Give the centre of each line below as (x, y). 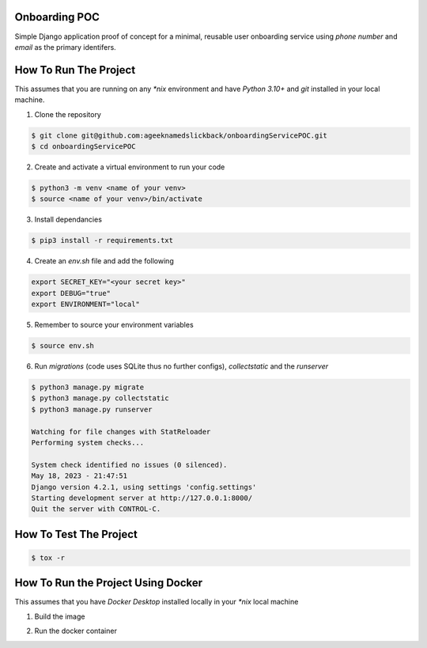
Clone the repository (68, 114)
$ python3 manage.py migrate (88, 387)
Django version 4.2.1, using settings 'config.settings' (144, 487)
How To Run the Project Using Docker (109, 583)
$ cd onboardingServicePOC (83, 146)
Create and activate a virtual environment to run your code (130, 167)
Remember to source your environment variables (114, 325)
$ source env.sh (63, 346)
